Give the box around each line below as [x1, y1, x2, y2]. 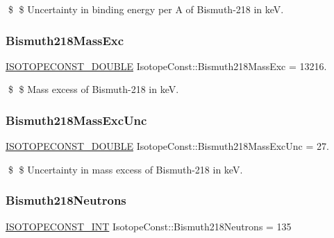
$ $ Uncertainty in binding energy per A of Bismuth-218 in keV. [8, 2, 284, 16]
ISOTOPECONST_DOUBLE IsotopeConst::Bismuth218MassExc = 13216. [6, 58, 327, 73]
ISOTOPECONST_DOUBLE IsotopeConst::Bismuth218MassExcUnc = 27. [6, 139, 329, 153]
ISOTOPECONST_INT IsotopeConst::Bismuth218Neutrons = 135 [6, 219, 292, 233]
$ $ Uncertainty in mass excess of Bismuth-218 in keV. [8, 162, 243, 176]
